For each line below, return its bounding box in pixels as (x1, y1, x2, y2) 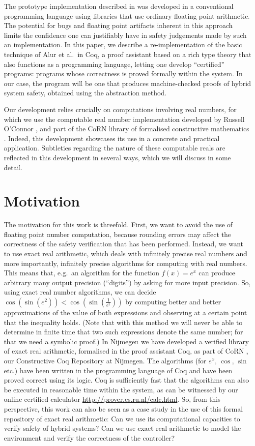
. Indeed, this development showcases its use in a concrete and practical (4, 133, 220, 143)
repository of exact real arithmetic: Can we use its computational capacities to (4, 413, 240, 423)
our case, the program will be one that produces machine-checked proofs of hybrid (4, 78, 251, 88)
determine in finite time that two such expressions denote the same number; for (4, 327, 243, 337)
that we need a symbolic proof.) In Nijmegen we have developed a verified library (4, 336, 249, 346)
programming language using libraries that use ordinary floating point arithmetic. (4, 10, 250, 21)
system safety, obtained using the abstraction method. (4, 88, 167, 98)
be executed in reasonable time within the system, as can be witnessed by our (4, 384, 238, 394)
